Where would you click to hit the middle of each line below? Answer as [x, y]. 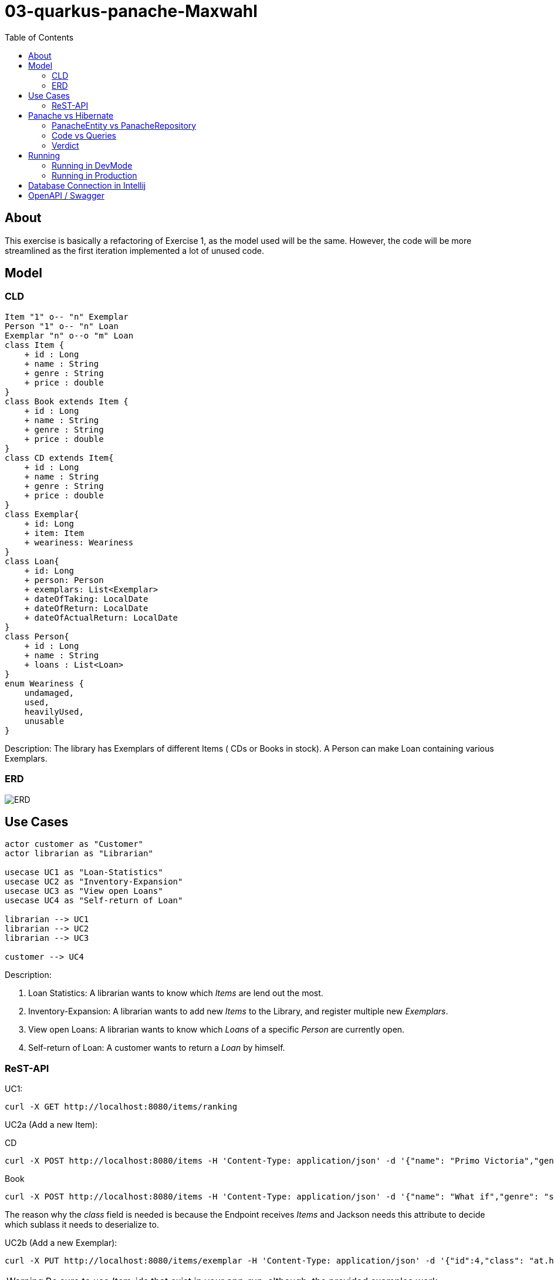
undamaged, [49, 693]
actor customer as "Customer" [74, 844]
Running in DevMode [92, 165]
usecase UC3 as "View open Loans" [84, 891]
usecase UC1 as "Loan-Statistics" [84, 872]
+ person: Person [64, 580]
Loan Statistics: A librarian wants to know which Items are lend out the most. [176, 993]
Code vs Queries [84, 135]
